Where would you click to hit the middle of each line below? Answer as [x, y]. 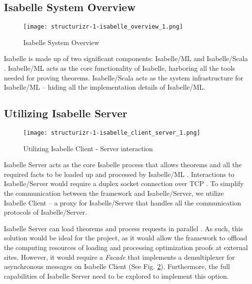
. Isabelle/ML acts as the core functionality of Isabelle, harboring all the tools [120, 68]
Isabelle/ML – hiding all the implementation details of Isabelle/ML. [105, 87]
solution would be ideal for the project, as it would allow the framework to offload [126, 238]
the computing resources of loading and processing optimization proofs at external [126, 247]
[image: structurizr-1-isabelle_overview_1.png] [103, 27]
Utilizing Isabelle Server [66, 113]
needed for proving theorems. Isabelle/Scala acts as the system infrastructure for [124, 77]
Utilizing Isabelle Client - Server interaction [88, 148]
